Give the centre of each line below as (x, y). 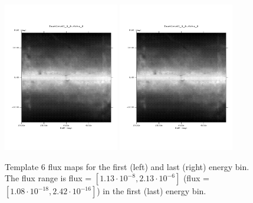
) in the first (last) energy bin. (152, 191)
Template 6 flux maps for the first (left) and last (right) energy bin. (127, 166)
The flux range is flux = (48, 178)
